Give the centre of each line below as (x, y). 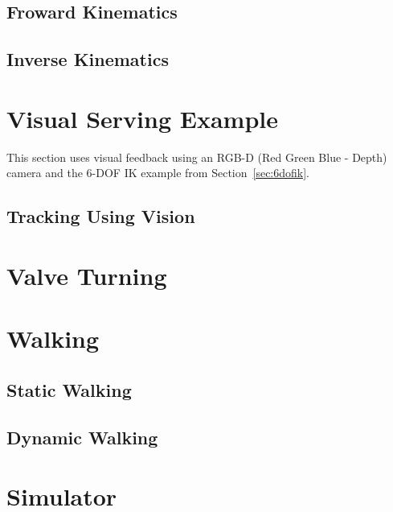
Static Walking (69, 389)
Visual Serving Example (142, 118)
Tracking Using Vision (101, 216)
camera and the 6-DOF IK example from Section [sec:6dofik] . (158, 173)
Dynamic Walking (82, 437)
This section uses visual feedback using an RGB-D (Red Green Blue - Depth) (197, 157)
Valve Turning (87, 275)
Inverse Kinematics (88, 59)
